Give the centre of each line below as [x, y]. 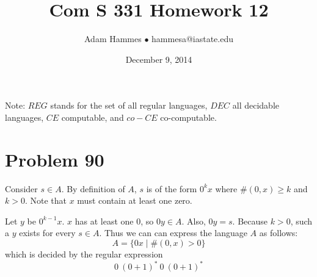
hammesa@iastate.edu [193, 39]
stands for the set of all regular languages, [129, 105]
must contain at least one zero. [135, 200]
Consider [21, 188]
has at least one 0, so [114, 221]
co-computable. [188, 117]
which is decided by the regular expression [84, 254]
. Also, [194, 221]
